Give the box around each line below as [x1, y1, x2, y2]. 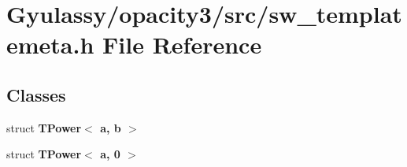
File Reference [102, 28, 262, 61]
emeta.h [6, 28, 94, 61]
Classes [6, 82, 66, 106]
